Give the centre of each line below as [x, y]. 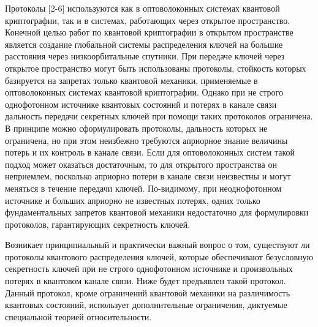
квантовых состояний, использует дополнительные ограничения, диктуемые [146, 305]
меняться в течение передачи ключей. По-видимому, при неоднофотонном [143, 188]
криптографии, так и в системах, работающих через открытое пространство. [148, 20]
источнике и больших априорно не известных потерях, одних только [133, 200]
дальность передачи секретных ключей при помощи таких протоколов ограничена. [159, 116]
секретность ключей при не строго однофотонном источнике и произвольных [149, 269]
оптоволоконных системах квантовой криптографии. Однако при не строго [144, 92]
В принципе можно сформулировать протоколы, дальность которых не [136, 128]
